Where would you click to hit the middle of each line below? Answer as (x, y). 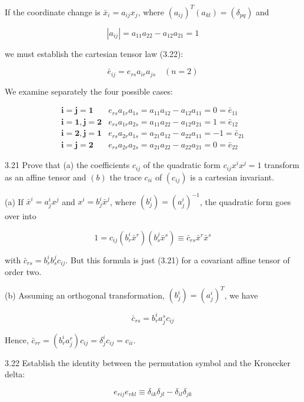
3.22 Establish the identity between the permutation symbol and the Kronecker (148, 362)
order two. (23, 272)
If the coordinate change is (53, 11)
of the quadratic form (182, 165)
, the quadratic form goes (245, 201)
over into (21, 216)
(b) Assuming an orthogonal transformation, (85, 295)
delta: (15, 374)
